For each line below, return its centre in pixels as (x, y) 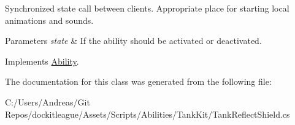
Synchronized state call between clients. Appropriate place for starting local (147, 8)
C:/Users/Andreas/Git (48, 102)
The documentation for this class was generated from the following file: (138, 81)
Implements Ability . (42, 61)
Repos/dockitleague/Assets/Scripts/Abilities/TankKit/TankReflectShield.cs (147, 114)
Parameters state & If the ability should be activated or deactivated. (133, 41)
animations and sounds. (49, 20)
